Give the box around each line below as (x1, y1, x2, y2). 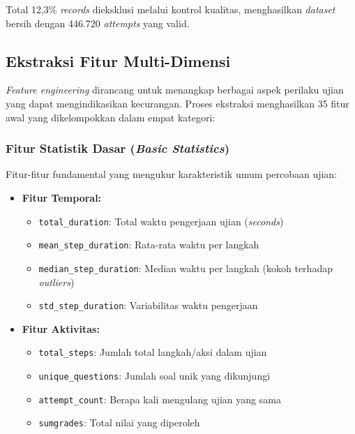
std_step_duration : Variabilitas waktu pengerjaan (38, 298, 258, 313)
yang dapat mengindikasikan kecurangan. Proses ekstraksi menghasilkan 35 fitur (6, 96, 349, 110)
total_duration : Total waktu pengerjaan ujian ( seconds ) (38, 214, 284, 228)
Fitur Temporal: (22, 190, 102, 204)
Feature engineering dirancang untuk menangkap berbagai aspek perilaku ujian (6, 82, 344, 97)
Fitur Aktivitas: (22, 321, 100, 336)
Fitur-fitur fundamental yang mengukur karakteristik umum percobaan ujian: (6, 167, 338, 181)
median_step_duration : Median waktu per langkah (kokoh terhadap (38, 260, 333, 275)
